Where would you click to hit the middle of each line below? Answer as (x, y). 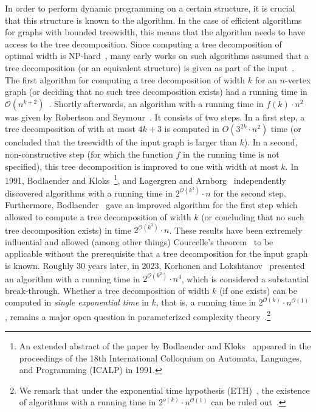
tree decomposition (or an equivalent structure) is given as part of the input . (150, 67)
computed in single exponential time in (77, 302)
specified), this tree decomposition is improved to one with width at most (142, 166)
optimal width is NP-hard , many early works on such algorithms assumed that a (157, 56)
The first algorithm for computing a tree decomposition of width (125, 79)
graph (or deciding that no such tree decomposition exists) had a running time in (156, 92)
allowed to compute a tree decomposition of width (98, 217)
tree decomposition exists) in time (68, 230)
